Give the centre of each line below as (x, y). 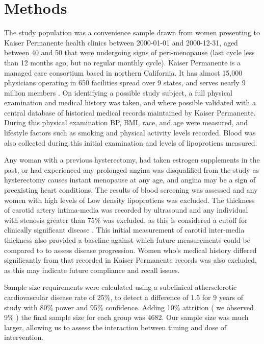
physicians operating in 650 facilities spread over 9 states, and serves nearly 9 (125, 83)
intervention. (24, 337)
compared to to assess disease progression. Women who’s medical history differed (130, 250)
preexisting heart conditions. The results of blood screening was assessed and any (131, 190)
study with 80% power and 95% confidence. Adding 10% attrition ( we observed (129, 307)
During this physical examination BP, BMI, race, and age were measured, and (126, 122)
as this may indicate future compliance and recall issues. (92, 270)
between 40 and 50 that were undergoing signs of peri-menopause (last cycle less (129, 52)
